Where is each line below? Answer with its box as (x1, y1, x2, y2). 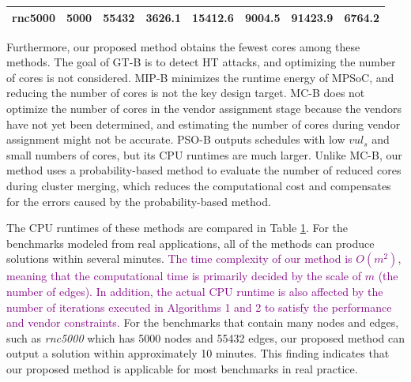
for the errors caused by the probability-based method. (6, 193, 271, 209)
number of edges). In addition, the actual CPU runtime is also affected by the (6, 283, 383, 299)
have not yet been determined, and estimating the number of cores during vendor (6, 115, 401, 132)
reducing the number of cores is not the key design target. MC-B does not (6, 84, 365, 101)
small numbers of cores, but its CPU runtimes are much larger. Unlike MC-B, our (6, 146, 402, 163)
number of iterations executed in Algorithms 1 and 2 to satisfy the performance (6, 298, 392, 315)
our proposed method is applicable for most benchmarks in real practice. (6, 360, 358, 376)
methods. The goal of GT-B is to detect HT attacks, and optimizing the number (6, 54, 396, 70)
